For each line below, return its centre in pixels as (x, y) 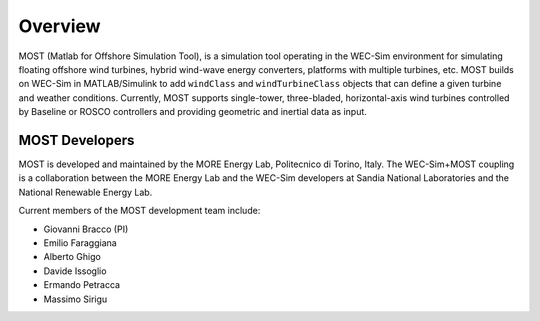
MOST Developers (76, 140)
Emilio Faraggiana (80, 242)
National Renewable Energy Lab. (85, 192)
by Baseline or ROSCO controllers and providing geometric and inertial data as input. (192, 112)
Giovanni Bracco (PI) (86, 229)
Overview (59, 26)
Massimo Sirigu (75, 299)
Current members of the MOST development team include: (139, 211)
